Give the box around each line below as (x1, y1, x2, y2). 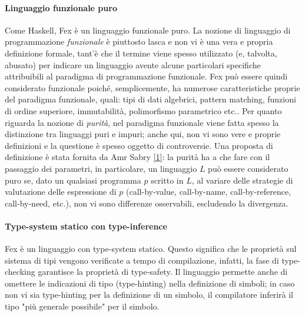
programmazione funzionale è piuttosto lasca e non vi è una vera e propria (5, 35, 273, 48)
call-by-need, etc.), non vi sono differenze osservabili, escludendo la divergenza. (5, 197, 289, 209)
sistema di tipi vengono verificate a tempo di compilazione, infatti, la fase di (5, 254, 279, 266)
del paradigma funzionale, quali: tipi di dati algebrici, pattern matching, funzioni (5, 93, 296, 105)
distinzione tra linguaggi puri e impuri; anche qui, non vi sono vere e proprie (5, 128, 281, 140)
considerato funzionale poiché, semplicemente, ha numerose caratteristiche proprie (5, 81, 300, 94)
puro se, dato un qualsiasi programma (5, 174, 141, 186)
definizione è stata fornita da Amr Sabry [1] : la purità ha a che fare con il (5, 151, 270, 163)
